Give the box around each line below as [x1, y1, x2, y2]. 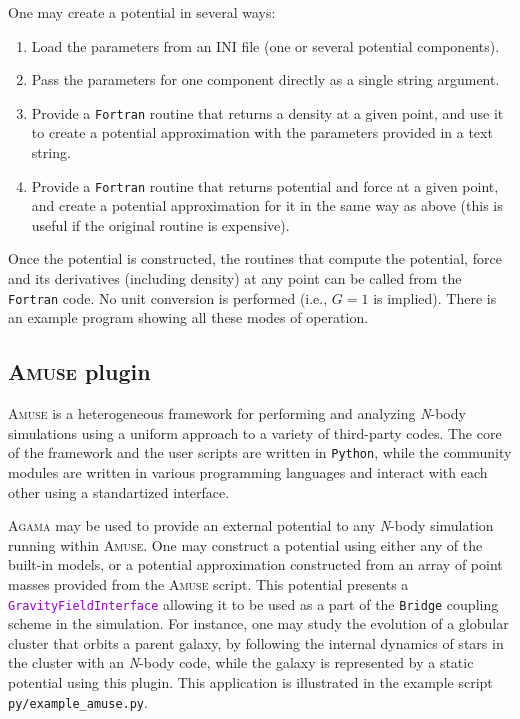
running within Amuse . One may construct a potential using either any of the [8, 534, 483, 555]
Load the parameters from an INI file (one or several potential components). [31, 35, 500, 56]
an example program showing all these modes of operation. [8, 307, 369, 328]
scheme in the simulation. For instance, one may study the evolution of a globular [8, 613, 509, 634]
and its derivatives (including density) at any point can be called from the [8, 268, 462, 289]
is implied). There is [373, 287, 497, 308]
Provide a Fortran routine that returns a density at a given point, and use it [31, 102, 504, 123]
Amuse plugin [8, 356, 151, 387]
